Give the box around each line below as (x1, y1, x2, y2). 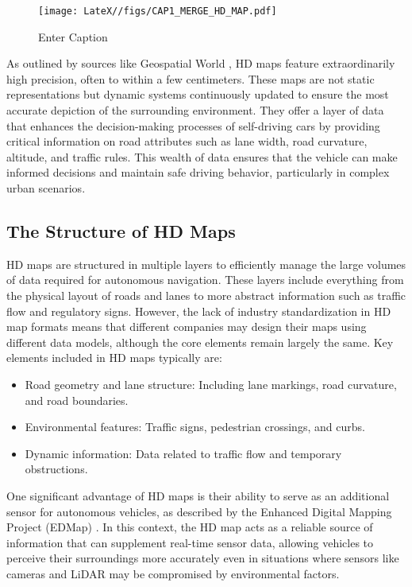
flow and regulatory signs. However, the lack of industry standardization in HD (6, 302, 391, 319)
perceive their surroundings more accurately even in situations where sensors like (6, 550, 399, 566)
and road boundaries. (25, 391, 129, 408)
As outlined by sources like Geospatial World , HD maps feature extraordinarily (6, 55, 395, 72)
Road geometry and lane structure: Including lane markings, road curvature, (25, 375, 397, 392)
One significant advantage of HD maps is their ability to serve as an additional (6, 487, 390, 503)
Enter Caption (38, 28, 108, 45)
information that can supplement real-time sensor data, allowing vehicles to (6, 534, 374, 550)
